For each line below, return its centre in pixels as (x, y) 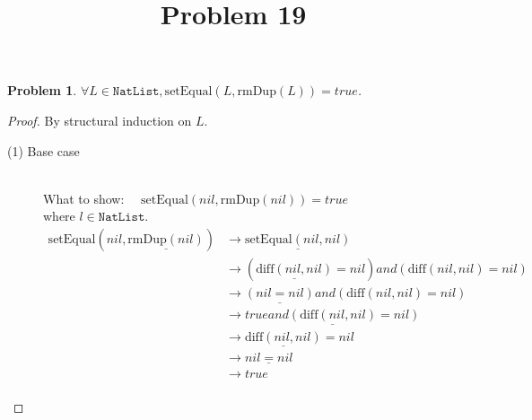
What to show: (84, 198)
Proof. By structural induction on (100, 120)
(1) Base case (44, 150)
